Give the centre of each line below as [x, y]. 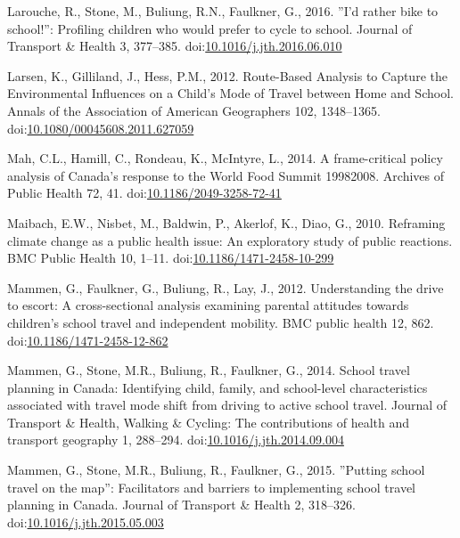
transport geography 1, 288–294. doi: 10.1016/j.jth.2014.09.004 [176, 440]
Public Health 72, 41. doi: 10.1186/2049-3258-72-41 [144, 193]
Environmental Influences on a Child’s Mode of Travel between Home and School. [230, 93]
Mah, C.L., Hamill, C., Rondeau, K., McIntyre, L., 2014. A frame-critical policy [225, 158]
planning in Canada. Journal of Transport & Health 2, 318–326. [181, 505]
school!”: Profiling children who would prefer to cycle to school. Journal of [210, 28]
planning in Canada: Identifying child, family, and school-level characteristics [218, 387]
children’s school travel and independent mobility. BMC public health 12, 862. [221, 322]
